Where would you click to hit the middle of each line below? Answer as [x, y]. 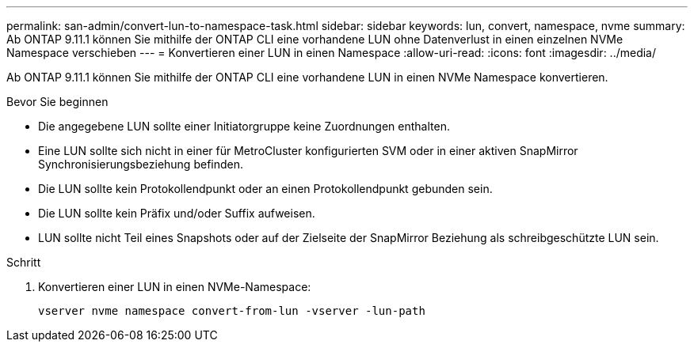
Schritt [24, 262]
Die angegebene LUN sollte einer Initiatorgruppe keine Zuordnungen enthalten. [244, 126]
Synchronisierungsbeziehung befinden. [141, 164]
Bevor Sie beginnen [57, 102]
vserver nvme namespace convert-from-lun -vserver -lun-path [232, 311]
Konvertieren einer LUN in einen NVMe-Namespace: [175, 287]
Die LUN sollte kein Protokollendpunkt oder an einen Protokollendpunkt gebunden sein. [265, 189]
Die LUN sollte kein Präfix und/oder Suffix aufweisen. [177, 213]
